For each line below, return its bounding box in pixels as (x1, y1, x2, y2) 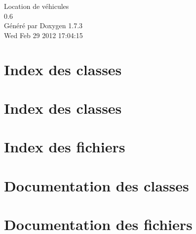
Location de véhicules (4, 1, 69, 11)
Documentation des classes (4, 175, 189, 195)
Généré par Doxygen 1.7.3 (4, 20, 83, 31)
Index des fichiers (4, 137, 125, 157)
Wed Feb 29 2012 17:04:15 (4, 30, 83, 40)
